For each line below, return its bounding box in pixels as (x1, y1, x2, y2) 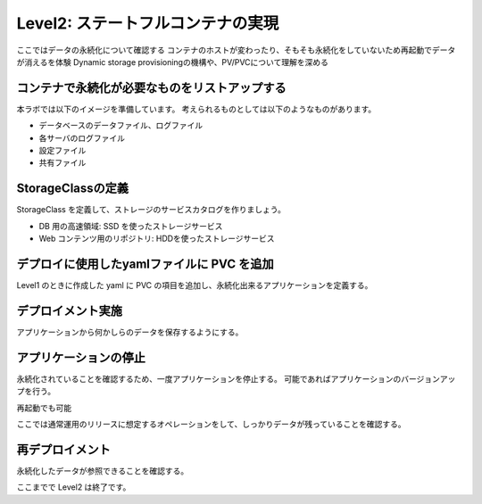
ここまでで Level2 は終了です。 (16, 482, 131, 492)
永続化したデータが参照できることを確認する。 (16, 465, 189, 476)
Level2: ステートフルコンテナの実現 (16, 13, 279, 33)
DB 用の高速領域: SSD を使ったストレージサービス (38, 220, 223, 231)
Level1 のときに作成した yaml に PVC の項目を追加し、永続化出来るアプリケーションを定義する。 (16, 280, 373, 290)
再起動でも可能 (16, 402, 71, 413)
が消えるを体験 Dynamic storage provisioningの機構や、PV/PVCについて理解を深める (16, 56, 329, 67)
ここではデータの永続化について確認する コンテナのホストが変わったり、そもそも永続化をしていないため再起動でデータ (16, 45, 456, 55)
